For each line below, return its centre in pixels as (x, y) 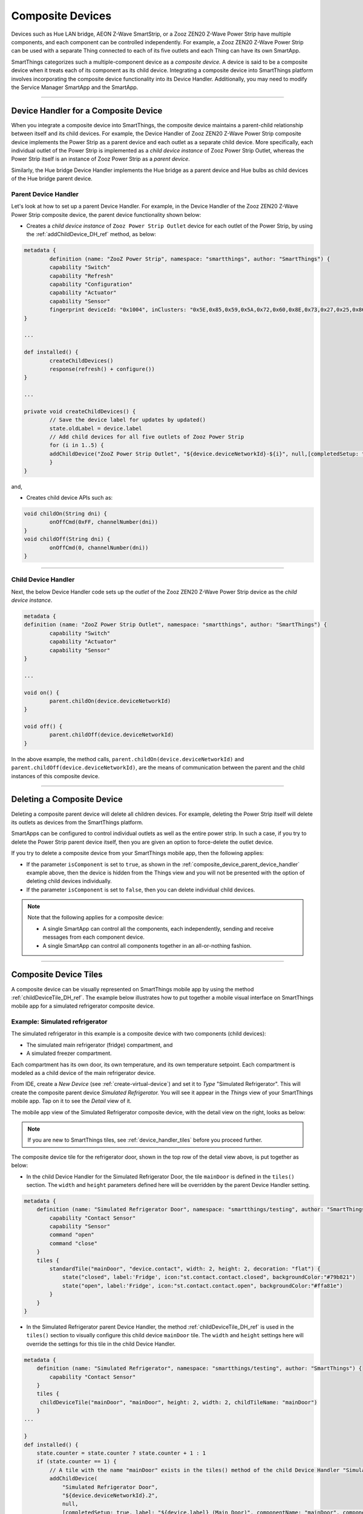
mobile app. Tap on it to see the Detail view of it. (71, 1101)
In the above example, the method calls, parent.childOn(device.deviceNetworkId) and (128, 759)
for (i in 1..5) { (77, 445)
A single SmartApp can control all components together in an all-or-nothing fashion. (147, 945)
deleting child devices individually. (69, 881)
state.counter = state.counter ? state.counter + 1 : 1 (121, 1453)
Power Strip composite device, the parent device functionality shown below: (106, 214)
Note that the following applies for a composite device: (96, 917)
